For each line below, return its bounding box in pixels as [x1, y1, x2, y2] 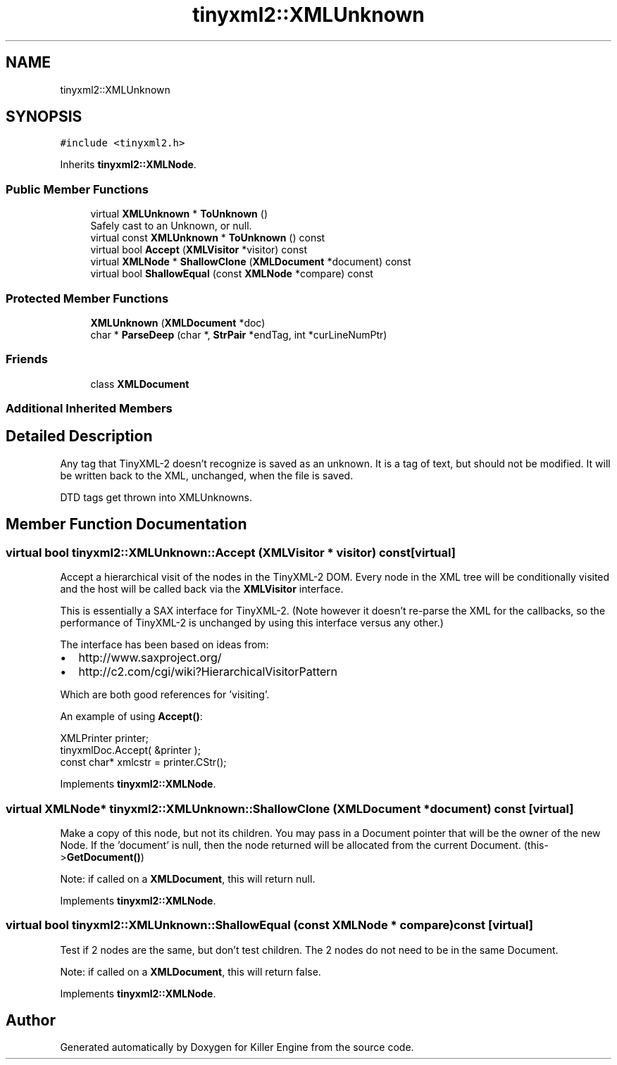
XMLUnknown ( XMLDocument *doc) [90, 316, 266, 329]
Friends [6, 352, 48, 367]
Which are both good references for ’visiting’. [60, 688, 270, 701]
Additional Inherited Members [6, 401, 173, 416]
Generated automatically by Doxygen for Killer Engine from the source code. [60, 1041, 414, 1054]
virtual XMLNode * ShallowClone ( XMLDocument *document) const [90, 256, 411, 268]
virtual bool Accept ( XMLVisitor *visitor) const [90, 244, 307, 256]
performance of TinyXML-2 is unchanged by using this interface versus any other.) [60, 617, 444, 629]
